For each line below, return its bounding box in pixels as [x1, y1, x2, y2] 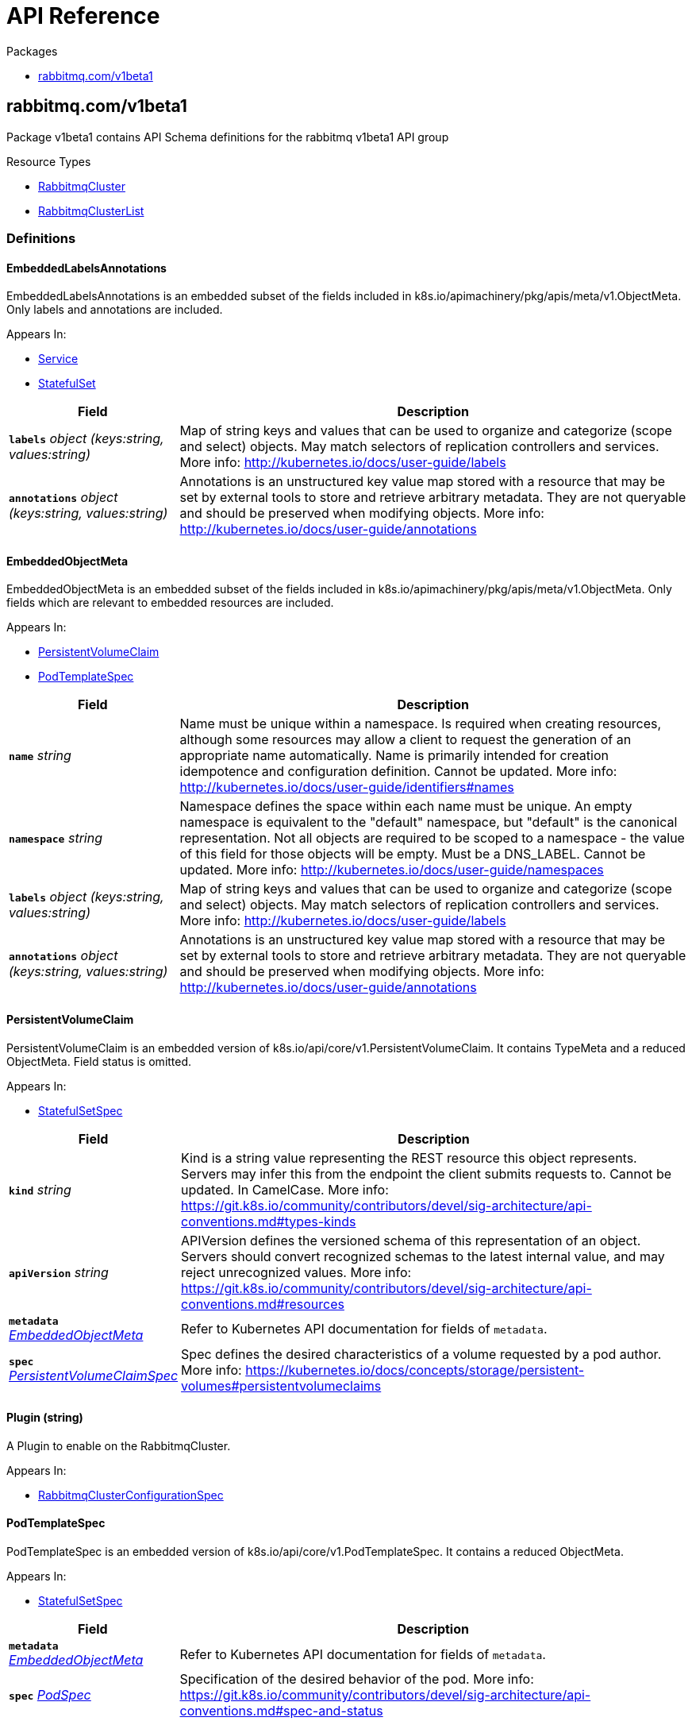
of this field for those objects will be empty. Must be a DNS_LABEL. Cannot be [179, 846, 646, 862]
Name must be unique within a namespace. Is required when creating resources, [179, 716, 662, 732]
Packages [6, 44, 58, 58]
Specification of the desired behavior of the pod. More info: [179, 1671, 534, 1688]
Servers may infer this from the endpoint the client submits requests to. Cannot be [181, 1165, 672, 1182]
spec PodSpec [9, 1687, 91, 1704]
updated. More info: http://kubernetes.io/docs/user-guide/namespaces [179, 862, 604, 878]
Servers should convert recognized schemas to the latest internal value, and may [181, 1248, 665, 1264]
